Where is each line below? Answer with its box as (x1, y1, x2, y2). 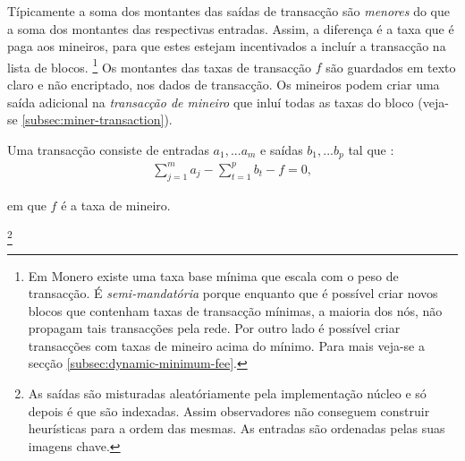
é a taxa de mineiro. (61, 195, 171, 214)
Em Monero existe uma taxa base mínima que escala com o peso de (28, 266, 399, 285)
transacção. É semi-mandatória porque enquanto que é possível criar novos (28, 284, 438, 303)
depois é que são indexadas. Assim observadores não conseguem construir (28, 401, 430, 420)
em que (7, 195, 46, 214)
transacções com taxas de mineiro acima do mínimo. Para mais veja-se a (28, 336, 425, 354)
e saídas (260, 140, 303, 158)
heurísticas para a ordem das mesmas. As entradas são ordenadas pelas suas (28, 419, 445, 438)
